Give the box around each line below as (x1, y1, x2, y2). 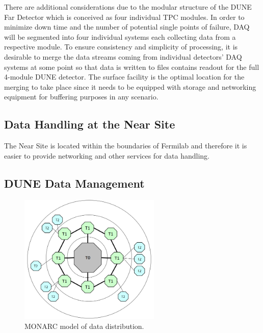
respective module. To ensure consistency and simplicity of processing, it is (4, 41, 238, 52)
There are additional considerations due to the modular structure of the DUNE (4, 2, 252, 12)
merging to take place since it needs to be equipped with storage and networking (4, 81, 256, 92)
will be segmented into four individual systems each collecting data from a (4, 31, 236, 42)
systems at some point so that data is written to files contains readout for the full (4, 61, 259, 72)
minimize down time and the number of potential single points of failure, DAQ (4, 21, 250, 32)
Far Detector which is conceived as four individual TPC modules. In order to (4, 11, 245, 22)
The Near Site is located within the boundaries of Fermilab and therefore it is (4, 140, 247, 151)
